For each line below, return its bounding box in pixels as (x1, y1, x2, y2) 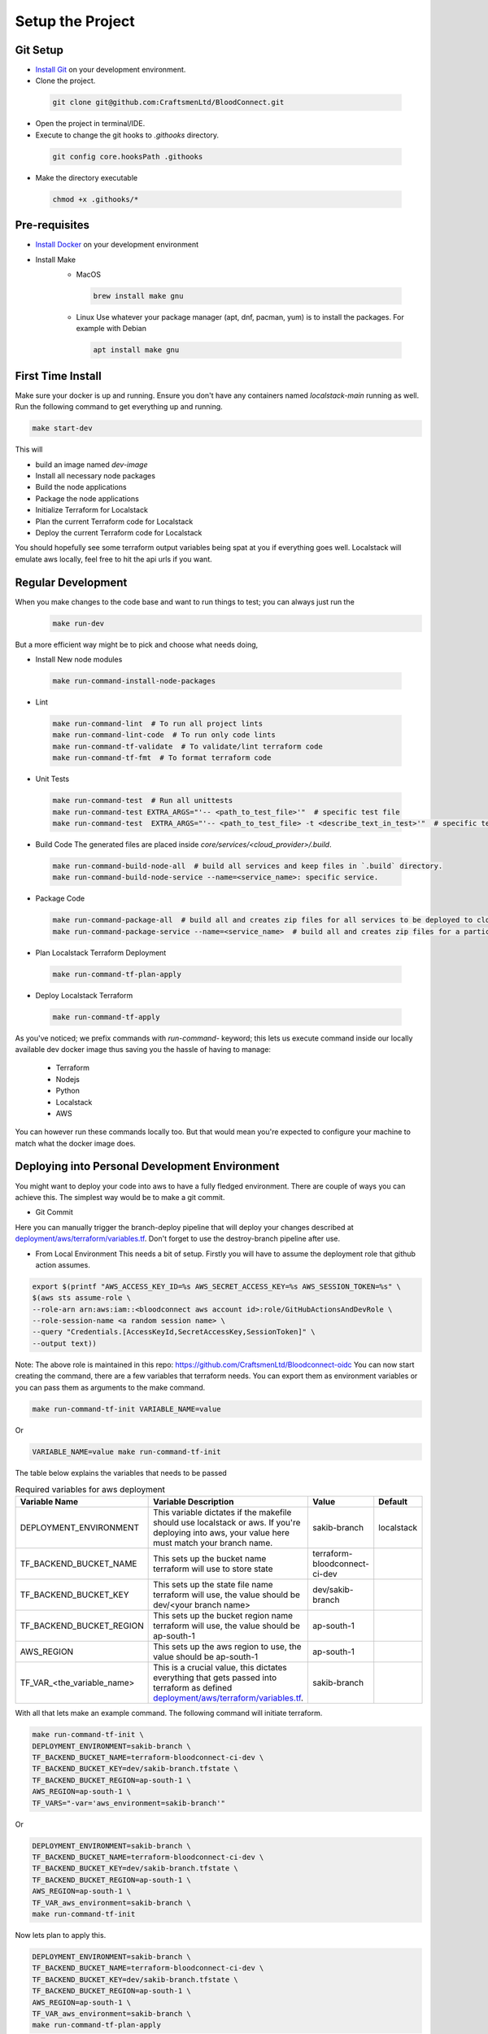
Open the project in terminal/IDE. (35, 119, 146, 129)
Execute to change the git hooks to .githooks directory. (35, 130, 220, 140)
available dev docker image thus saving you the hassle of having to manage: (15, 1044, 272, 1054)
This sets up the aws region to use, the (153, 1641, 302, 1652)
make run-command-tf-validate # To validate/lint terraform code (52, 741, 323, 751)
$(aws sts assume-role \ (32, 1294, 132, 1303)
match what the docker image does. (15, 1138, 136, 1148)
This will (15, 444, 43, 455)
